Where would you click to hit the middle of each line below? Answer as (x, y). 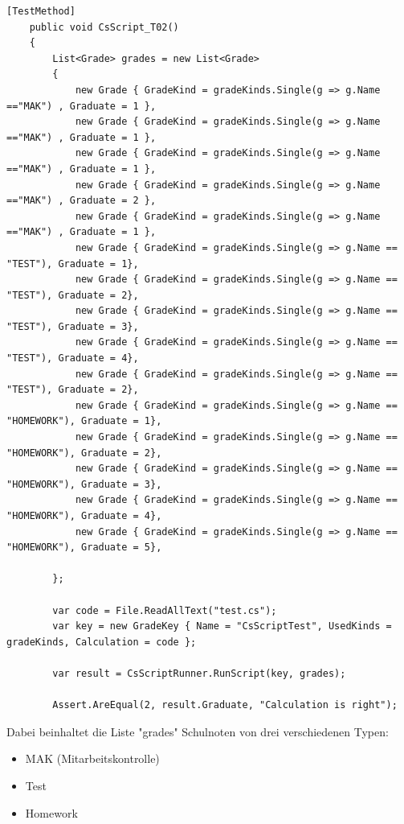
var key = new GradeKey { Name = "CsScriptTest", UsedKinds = (222, 626)
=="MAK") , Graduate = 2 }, (82, 201)
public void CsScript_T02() (104, 27)
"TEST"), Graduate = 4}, (73, 358)
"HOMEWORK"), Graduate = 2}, (84, 453)
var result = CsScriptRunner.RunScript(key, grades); (199, 673)
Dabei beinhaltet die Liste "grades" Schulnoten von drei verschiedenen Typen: (198, 731)
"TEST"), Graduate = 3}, (73, 326)
